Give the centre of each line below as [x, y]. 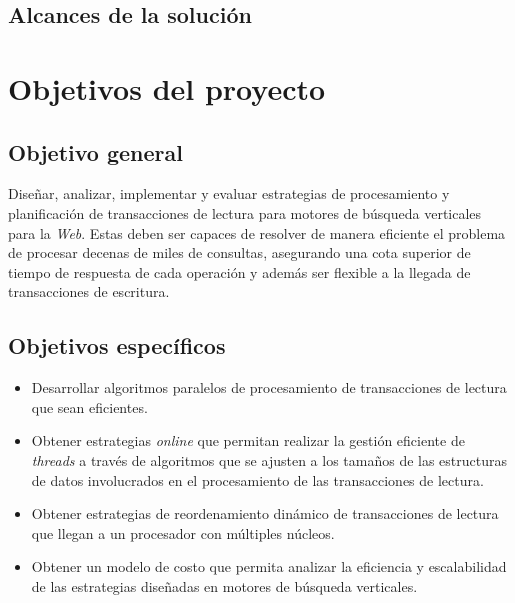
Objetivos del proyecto [167, 87]
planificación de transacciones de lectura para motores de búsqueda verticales [245, 212]
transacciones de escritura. [89, 291]
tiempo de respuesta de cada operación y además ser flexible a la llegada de [239, 271]
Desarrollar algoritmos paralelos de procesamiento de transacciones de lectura [269, 387]
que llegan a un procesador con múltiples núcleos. [183, 532]
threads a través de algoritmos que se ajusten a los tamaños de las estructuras [269, 459]
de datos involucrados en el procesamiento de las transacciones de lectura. [257, 479]
